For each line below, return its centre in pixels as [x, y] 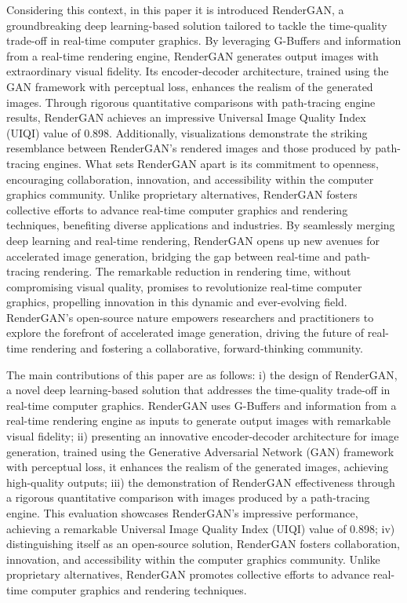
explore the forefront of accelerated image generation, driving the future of [185, 333]
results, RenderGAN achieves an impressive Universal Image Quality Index [186, 117]
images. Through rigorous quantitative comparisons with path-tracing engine [191, 102]
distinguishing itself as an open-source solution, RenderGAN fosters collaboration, [203, 544]
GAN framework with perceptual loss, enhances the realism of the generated [190, 86]
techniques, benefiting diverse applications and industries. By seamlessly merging [201, 225]
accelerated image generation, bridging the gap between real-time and [174, 256]
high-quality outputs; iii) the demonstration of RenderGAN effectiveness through [201, 482]
